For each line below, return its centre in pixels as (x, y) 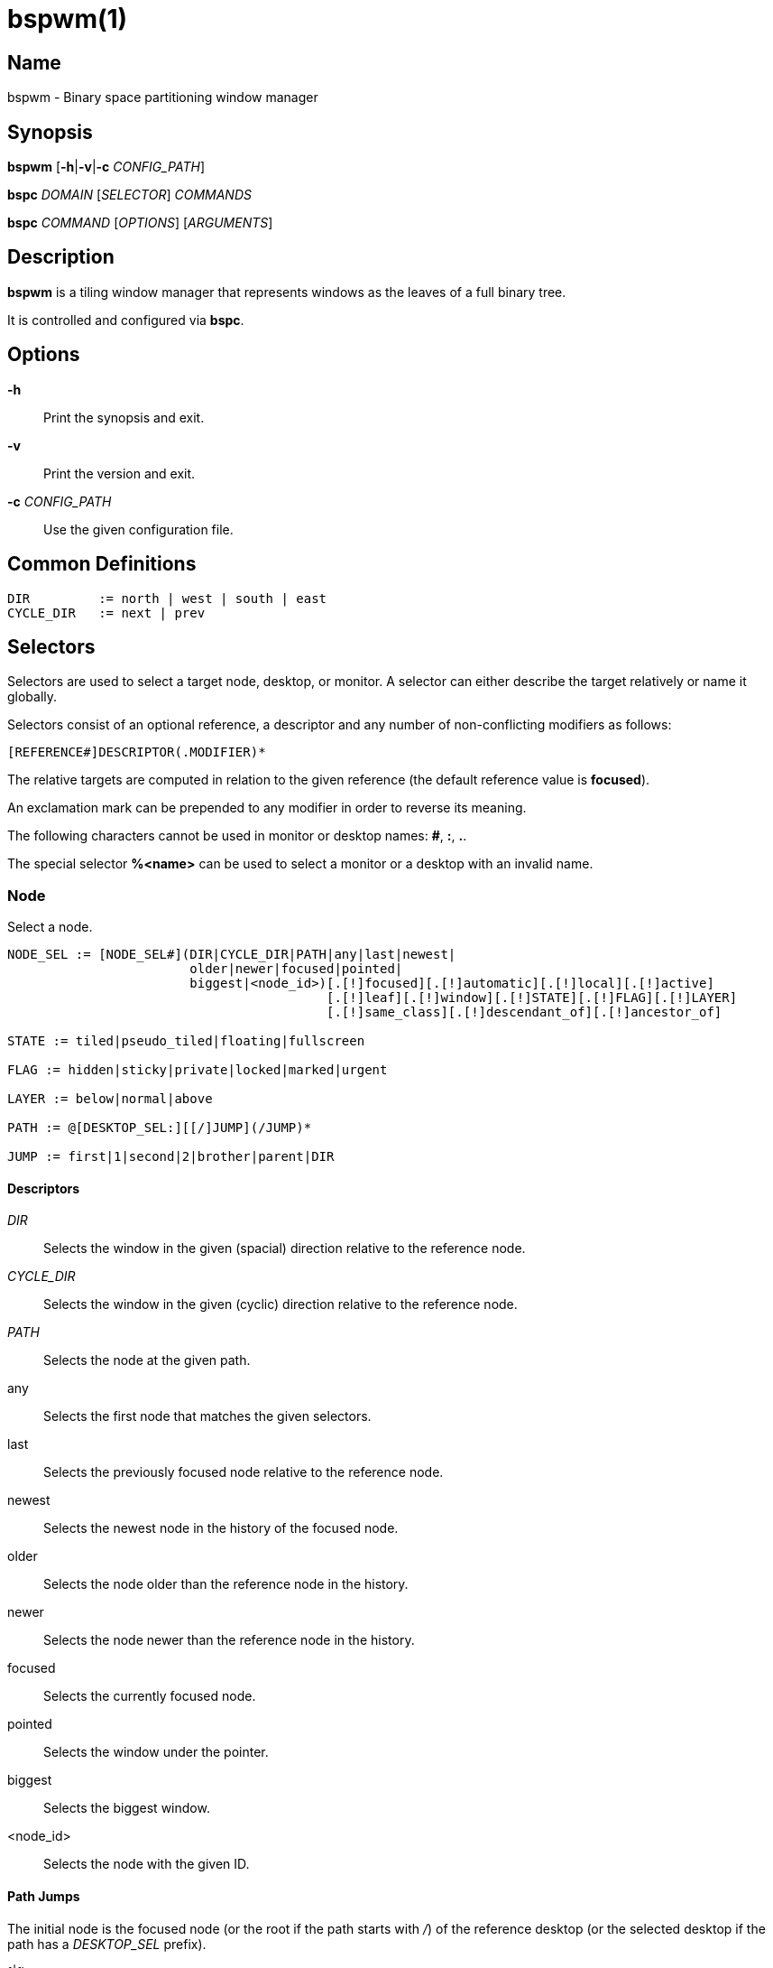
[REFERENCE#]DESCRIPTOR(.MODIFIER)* (137, 752)
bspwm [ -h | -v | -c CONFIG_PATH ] (106, 167)
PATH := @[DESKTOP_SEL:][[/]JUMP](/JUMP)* (160, 1128)
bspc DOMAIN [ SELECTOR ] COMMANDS (129, 195)
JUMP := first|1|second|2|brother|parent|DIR (171, 1157)
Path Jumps (44, 1896)
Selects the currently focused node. (150, 1696)
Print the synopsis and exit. (124, 417)
